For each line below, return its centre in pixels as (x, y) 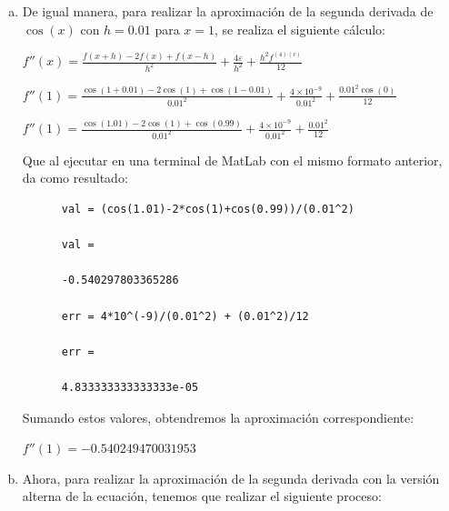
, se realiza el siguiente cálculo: (300, 29)
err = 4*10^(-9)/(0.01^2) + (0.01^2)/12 (185, 316)
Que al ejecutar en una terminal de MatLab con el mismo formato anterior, (232, 160)
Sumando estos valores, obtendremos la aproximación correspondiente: (218, 417)
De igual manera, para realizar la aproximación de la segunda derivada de (228, 11)
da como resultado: (75, 178)
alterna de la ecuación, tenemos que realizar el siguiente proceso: (202, 496)
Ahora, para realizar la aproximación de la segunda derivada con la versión (231, 478)
